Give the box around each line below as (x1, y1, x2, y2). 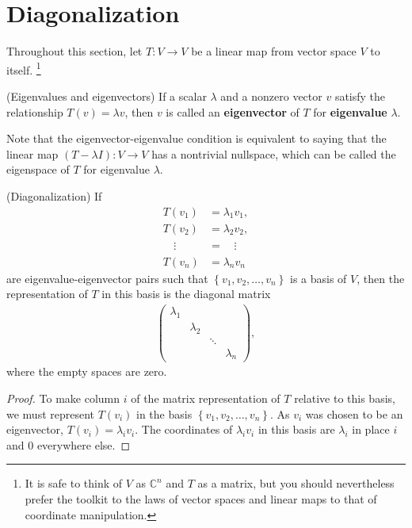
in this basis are (257, 421, 335, 438)
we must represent (6, 405, 95, 422)
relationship (6, 103, 63, 120)
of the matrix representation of (131, 390, 280, 407)
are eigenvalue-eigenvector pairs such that (6, 270, 208, 286)
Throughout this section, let (6, 43, 143, 59)
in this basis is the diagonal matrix (101, 285, 271, 302)
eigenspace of (6, 161, 70, 178)
